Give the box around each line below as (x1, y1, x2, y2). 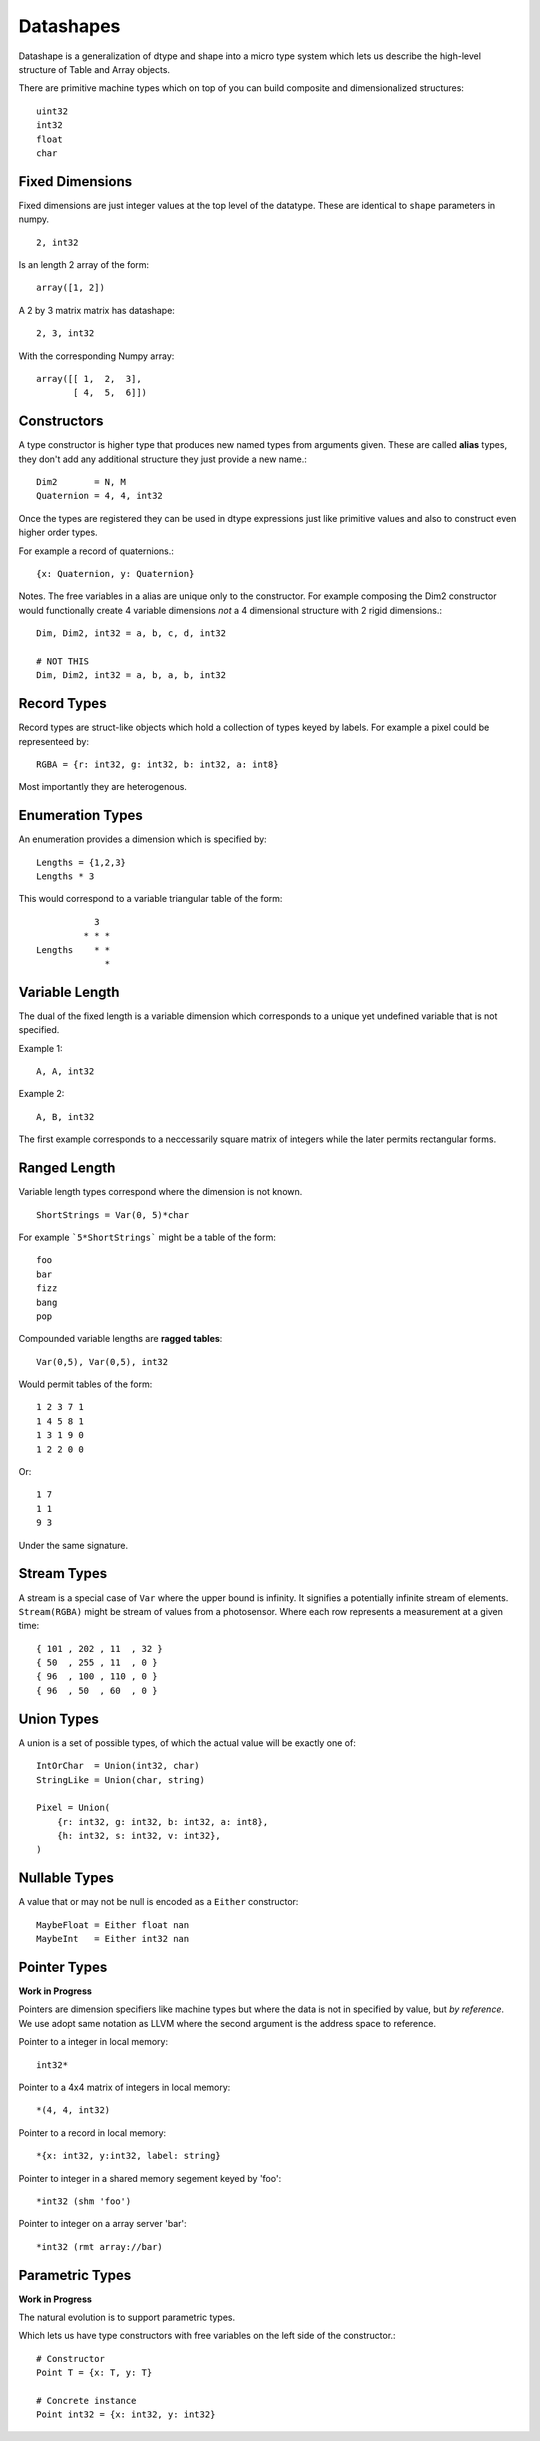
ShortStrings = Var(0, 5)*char (36, 1209, 190, 1220)
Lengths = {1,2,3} (36, 856, 127, 868)
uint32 (36, 105, 69, 117)
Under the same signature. (18, 1539, 129, 1551)
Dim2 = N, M (36, 476, 127, 487)
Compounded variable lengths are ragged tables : (18, 1333, 223, 1345)
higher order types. (18, 526, 99, 539)
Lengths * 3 (36, 871, 95, 882)
